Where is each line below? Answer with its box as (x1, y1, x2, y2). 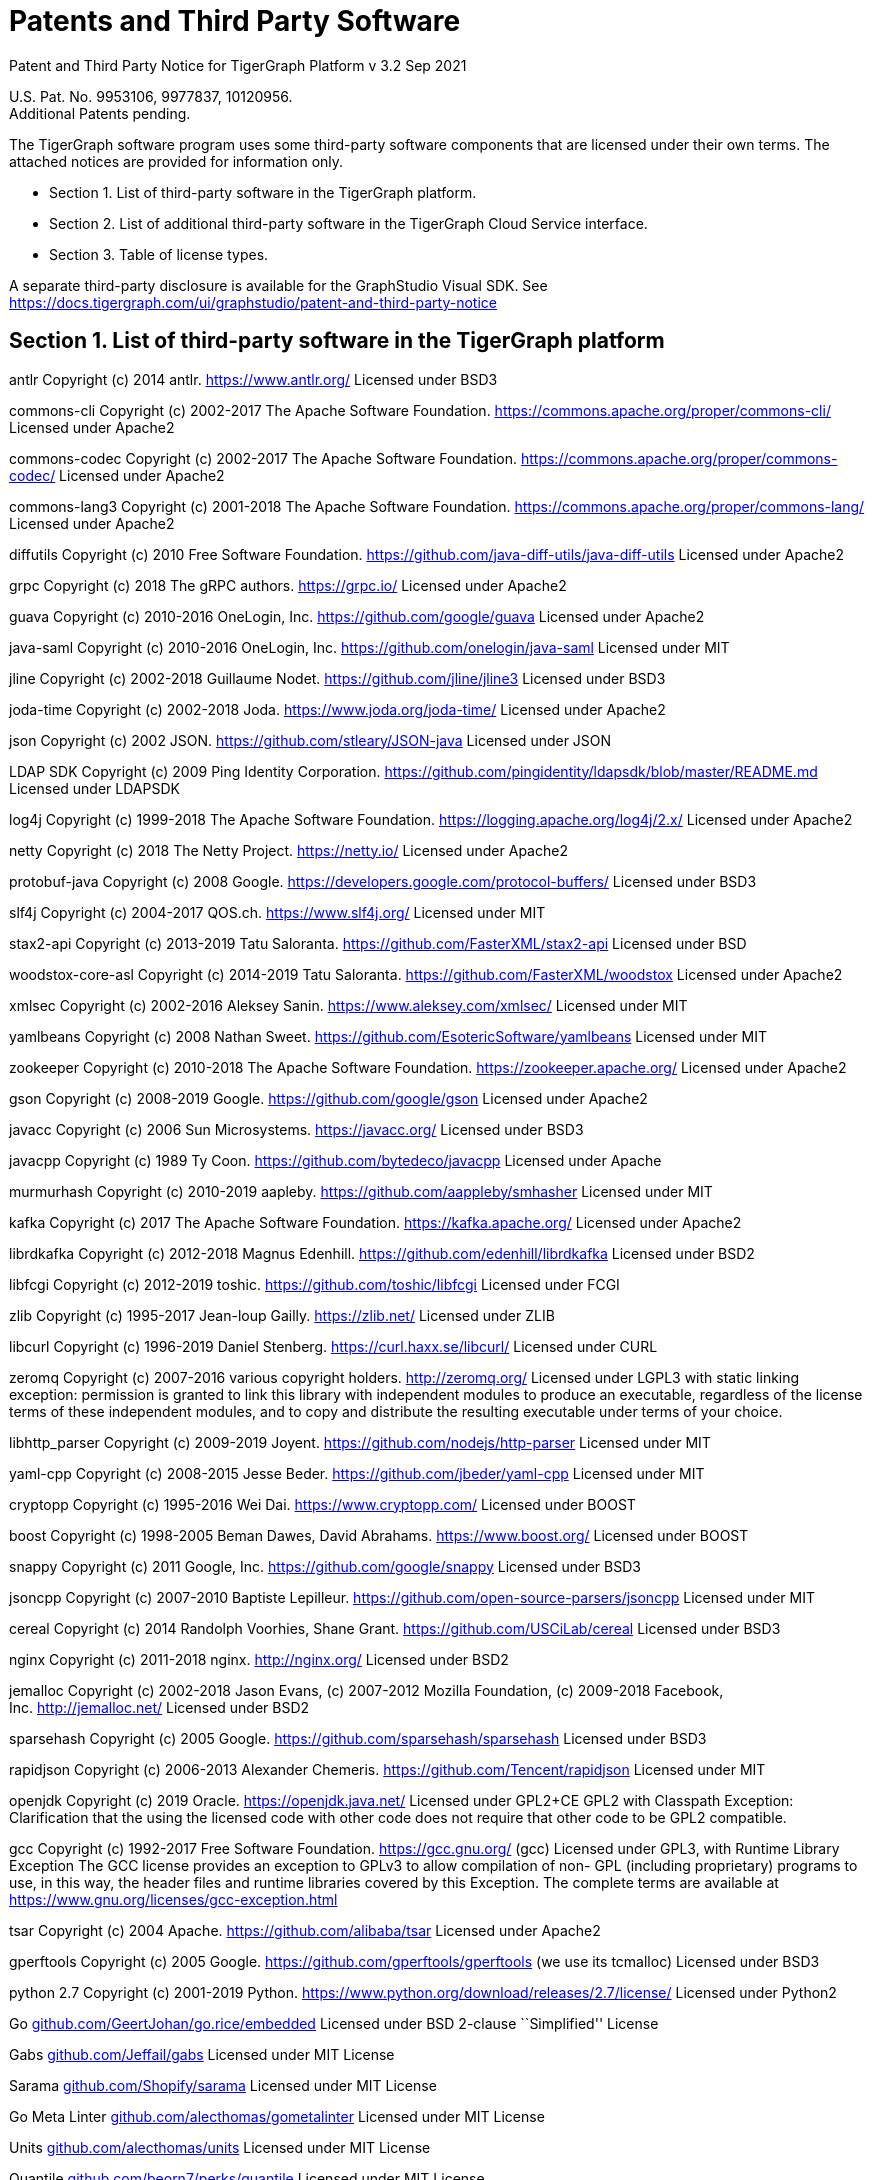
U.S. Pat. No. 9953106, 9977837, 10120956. (9, 87, 293, 105)
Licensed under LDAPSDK (9, 779, 180, 797)
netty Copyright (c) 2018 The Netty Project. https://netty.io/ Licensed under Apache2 (9, 841, 568, 859)
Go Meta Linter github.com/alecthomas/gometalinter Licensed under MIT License (9, 2107, 545, 2125)
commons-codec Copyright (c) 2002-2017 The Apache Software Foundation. (9, 449, 518, 467)
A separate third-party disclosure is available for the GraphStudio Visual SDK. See (9, 276, 548, 294)
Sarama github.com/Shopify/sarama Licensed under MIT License (9, 2076, 437, 2094)
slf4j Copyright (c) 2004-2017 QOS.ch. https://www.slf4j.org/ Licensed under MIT (9, 903, 546, 921)
